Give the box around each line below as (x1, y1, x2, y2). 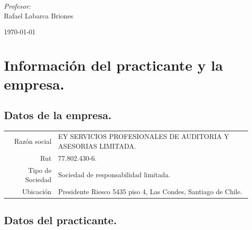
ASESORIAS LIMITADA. (58, 140, 136, 151)
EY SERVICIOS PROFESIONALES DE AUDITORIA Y (58, 131, 229, 141)
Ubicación (22, 186, 52, 197)
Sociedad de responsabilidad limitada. (58, 169, 171, 180)
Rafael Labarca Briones (4, 10, 74, 20)
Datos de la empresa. (4, 107, 111, 122)
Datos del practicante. (4, 212, 117, 227)
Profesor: (4, 1, 31, 11)
